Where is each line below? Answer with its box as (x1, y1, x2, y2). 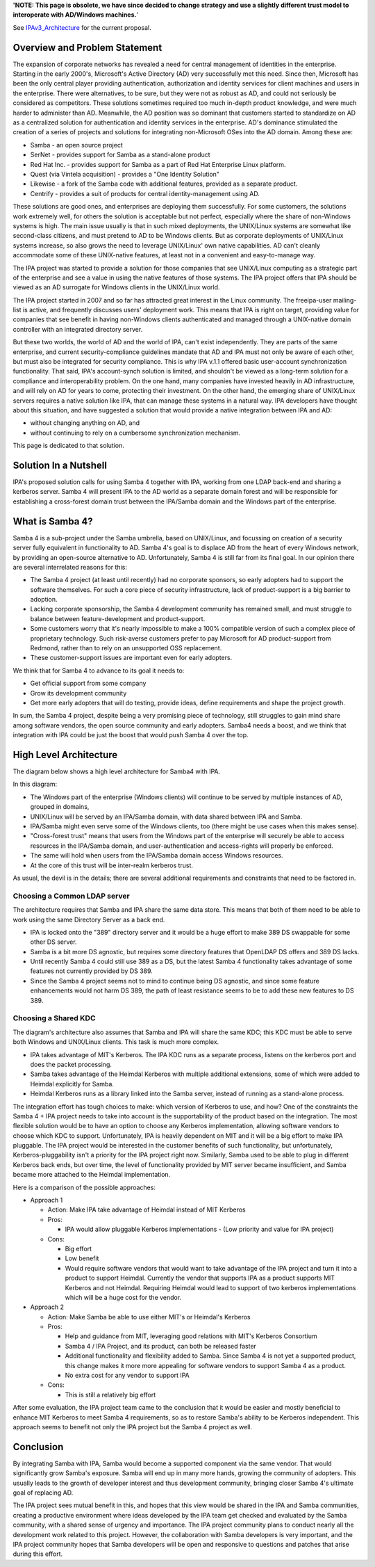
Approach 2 (30, 1303, 64, 1311)
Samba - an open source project (30, 140, 123, 149)
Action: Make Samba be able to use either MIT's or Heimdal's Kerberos (47, 1312, 251, 1321)
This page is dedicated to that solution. (12, 442, 124, 450)
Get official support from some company (30, 679, 147, 688)
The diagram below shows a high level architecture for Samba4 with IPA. (12, 767, 221, 776)
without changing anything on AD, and (30, 419, 140, 427)
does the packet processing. (30, 1060, 112, 1068)
